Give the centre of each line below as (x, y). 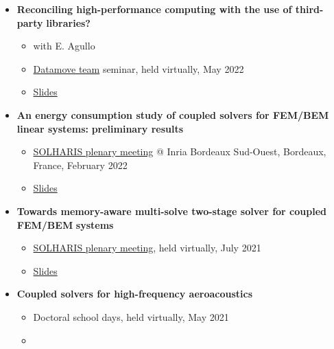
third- (309, 9)
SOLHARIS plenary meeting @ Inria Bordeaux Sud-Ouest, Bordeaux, (180, 151)
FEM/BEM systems (65, 224)
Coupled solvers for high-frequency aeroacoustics (135, 294)
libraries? (68, 22)
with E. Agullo (64, 46)
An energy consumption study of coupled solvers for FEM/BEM (173, 114)
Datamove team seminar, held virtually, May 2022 (139, 68)
